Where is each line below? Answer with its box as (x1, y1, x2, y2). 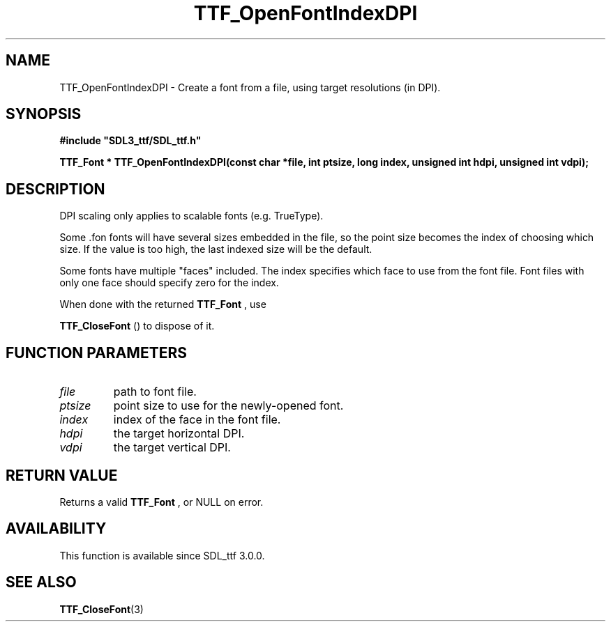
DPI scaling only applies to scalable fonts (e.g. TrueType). (59, 210, 324, 222)
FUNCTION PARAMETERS (6, 343, 187, 362)
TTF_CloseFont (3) (59, 603, 144, 615)
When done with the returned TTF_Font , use (59, 298, 266, 311)
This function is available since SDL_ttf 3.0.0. (59, 549, 265, 562)
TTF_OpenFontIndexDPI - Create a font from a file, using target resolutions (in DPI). (59, 81, 441, 93)
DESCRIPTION (6, 180, 105, 198)
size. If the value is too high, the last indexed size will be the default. (59, 243, 372, 256)
